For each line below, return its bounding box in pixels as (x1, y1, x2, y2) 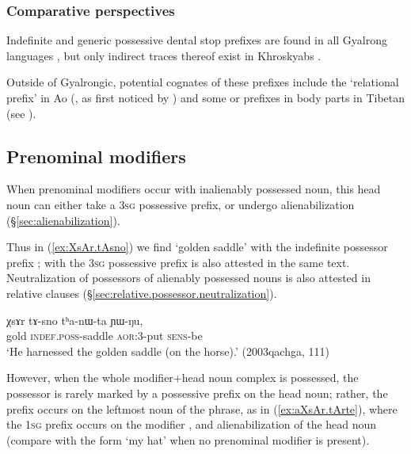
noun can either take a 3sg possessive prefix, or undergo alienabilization (6, 196, 355, 212)
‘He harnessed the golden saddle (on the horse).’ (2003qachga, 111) (6, 342, 329, 359)
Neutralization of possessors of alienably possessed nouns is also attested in (6, 269, 371, 286)
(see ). (6, 105, 36, 121)
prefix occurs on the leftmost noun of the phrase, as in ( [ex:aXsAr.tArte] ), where (6, 400, 398, 417)
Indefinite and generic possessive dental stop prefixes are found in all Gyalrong (6, 32, 388, 48)
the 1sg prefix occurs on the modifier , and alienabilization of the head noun (6, 416, 377, 433)
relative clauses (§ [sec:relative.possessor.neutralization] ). (6, 284, 277, 301)
